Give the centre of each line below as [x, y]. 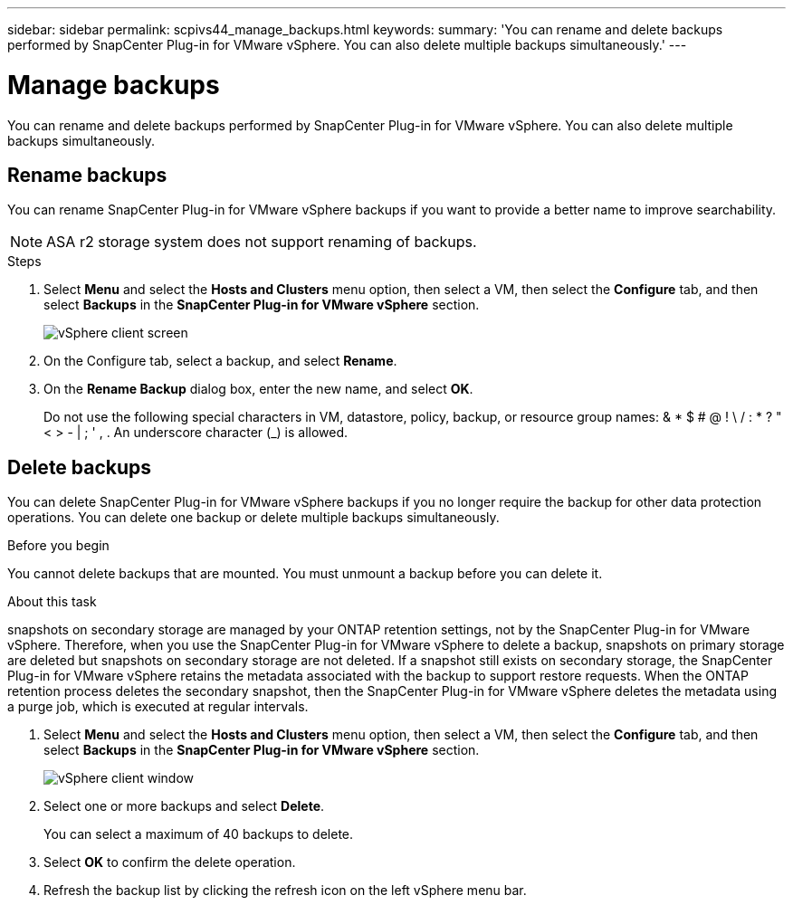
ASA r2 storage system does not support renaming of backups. [262, 242]
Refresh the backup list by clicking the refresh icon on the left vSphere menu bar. [285, 891]
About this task [52, 602]
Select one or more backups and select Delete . [184, 806]
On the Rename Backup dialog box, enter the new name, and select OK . [258, 389]
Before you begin [58, 546]
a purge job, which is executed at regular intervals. [158, 707]
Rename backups [87, 175]
